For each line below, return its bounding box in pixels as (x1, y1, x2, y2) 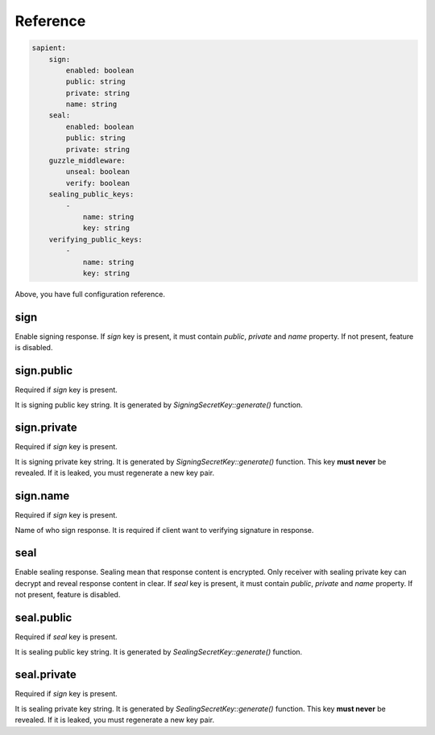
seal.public (14, 611, 72, 625)
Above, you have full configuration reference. (14, 289, 165, 299)
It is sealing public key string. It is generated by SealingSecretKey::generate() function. (14, 646, 303, 656)
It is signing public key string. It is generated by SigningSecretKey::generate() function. (14, 399, 304, 410)
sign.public (14, 364, 73, 378)
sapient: (31, 43, 67, 52)
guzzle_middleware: (48, 156, 126, 165)
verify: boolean (65, 178, 130, 188)
